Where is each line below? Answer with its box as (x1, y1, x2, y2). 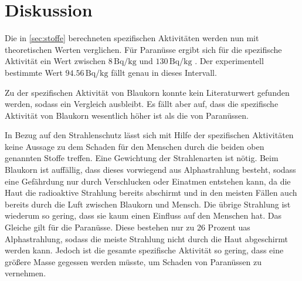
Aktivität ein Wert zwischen (5, 55, 106, 67)
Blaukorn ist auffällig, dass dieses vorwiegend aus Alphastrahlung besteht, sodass (5, 163, 296, 176)
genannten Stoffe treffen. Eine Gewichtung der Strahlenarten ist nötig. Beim (5, 152, 279, 164)
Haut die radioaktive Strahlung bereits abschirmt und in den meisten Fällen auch (5, 186, 297, 199)
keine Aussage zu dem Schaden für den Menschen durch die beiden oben (5, 140, 264, 152)
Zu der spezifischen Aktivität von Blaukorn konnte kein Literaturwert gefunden (5, 86, 290, 98)
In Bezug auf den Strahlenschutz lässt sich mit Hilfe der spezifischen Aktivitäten (5, 129, 294, 141)
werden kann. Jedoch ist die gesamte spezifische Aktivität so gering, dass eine (5, 244, 284, 256)
